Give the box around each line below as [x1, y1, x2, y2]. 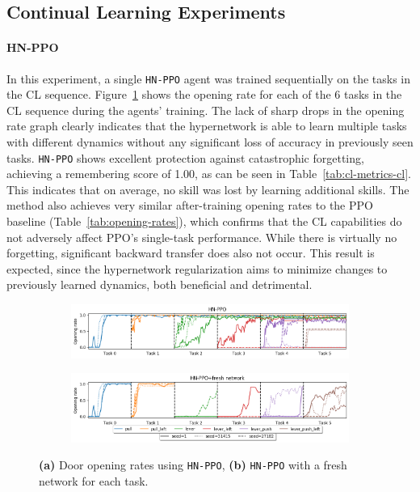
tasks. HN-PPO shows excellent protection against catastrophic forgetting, [6, 149, 364, 166]
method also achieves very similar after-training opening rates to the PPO [6, 197, 373, 214]
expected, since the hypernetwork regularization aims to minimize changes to [6, 260, 388, 277]
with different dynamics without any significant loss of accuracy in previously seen [6, 134, 414, 151]
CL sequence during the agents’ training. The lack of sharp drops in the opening [6, 101, 405, 118]
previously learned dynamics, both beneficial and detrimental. [6, 276, 313, 293]
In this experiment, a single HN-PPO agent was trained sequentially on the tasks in [6, 70, 411, 87]
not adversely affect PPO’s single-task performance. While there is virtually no [6, 228, 397, 245]
